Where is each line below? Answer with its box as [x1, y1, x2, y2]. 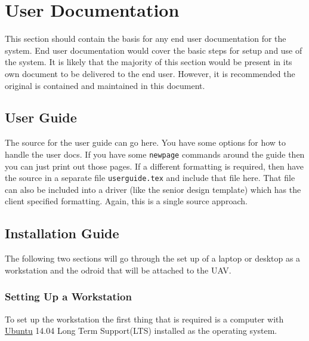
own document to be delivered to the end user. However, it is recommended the [5, 67, 295, 79]
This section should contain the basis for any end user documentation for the [5, 32, 286, 45]
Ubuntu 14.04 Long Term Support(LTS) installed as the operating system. [5, 324, 277, 337]
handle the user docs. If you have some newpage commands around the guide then [5, 148, 305, 160]
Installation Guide [5, 224, 119, 242]
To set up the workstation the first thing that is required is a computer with [5, 312, 284, 325]
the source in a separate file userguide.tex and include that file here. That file [5, 171, 295, 184]
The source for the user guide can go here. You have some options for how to [5, 136, 286, 149]
